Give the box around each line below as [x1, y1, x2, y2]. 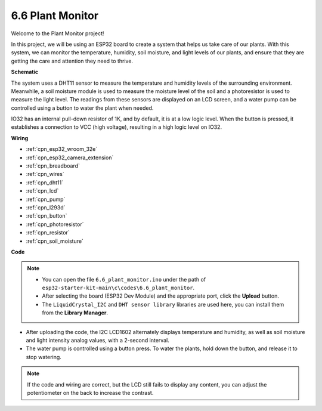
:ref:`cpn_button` [26, 212, 67, 220]
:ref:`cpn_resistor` [26, 229, 70, 236]
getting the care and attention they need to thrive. [11, 57, 134, 64]
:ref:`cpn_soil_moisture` [26, 237, 83, 245]
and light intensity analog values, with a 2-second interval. [26, 337, 169, 344]
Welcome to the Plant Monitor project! [11, 30, 104, 37]
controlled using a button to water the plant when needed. [11, 104, 154, 112]
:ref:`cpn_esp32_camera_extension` [26, 154, 114, 161]
